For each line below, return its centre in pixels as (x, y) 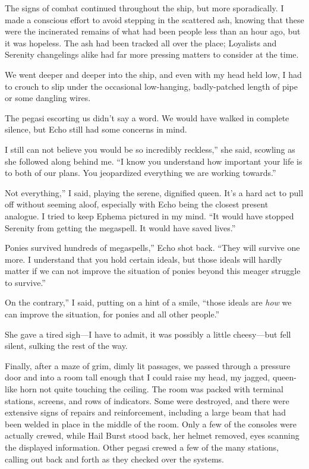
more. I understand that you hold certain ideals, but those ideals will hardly (144, 259)
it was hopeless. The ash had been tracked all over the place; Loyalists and (141, 43)
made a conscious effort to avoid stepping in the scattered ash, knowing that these (154, 19)
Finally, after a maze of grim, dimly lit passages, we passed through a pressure (148, 365)
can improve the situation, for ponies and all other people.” (112, 314)
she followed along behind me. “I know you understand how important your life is (154, 161)
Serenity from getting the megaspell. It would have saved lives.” (120, 227)
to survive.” (25, 282)
